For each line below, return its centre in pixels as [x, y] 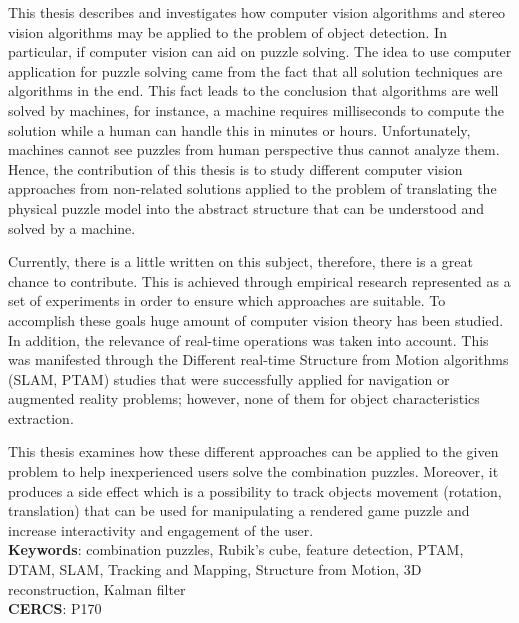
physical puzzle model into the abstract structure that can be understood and [246, 207]
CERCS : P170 [55, 608]
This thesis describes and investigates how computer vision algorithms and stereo [257, 12]
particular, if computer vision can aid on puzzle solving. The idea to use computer [260, 51]
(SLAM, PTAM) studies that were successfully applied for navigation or [229, 378]
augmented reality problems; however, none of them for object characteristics [244, 398]
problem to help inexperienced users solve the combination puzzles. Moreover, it [253, 471]
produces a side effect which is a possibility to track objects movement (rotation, [255, 490]
